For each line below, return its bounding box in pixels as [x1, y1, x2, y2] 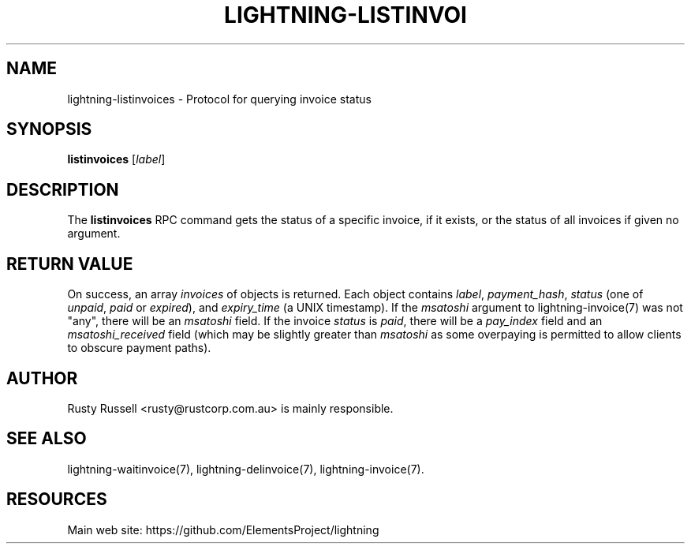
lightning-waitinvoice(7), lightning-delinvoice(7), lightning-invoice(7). [67, 462, 424, 476]
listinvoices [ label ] [67, 152, 166, 166]
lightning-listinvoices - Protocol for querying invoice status [67, 92, 372, 106]
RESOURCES [6, 489, 107, 510]
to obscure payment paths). [67, 341, 211, 355]
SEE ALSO [6, 428, 87, 449]
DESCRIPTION [6, 179, 119, 200]
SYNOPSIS [6, 119, 92, 140]
